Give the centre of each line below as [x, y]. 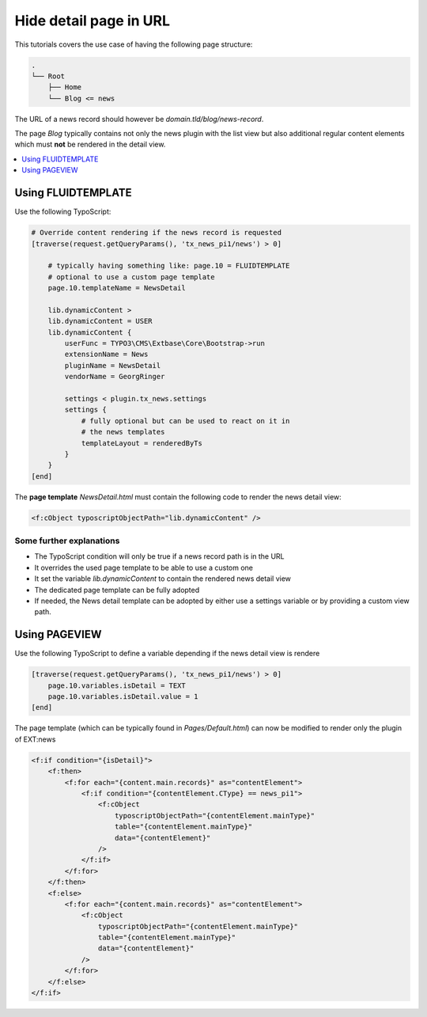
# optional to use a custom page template [131, 277]
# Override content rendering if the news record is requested [157, 233]
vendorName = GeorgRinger [115, 377]
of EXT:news [35, 739]
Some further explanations [67, 541]
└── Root [48, 76]
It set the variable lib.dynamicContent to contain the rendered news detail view [163, 579]
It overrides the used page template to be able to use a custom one [144, 567]
